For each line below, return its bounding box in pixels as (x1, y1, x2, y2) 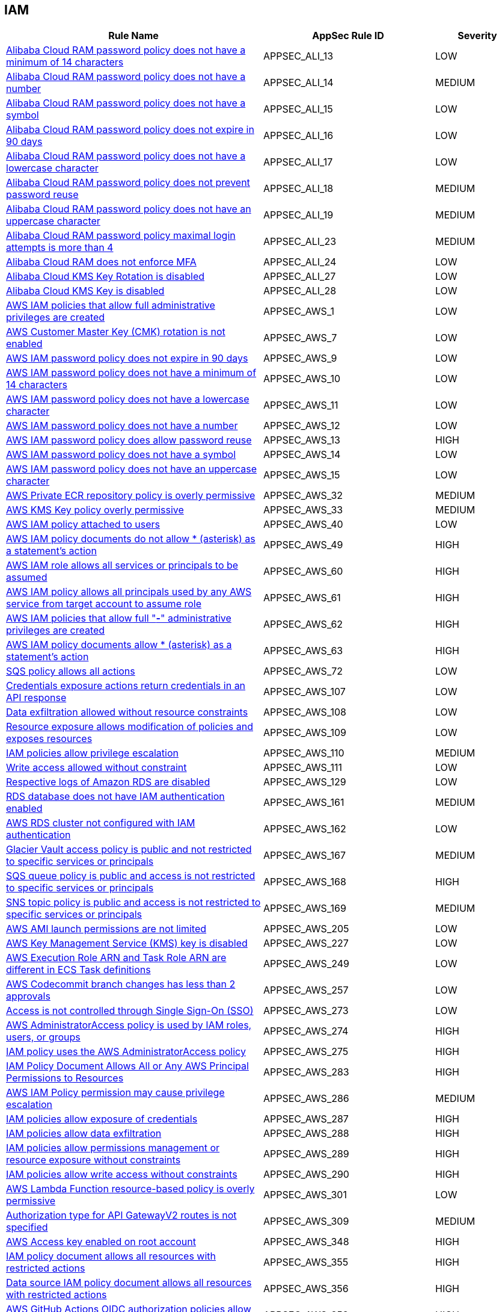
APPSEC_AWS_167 (263, 849, 346, 862)
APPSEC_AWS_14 (263, 448, 341, 461)
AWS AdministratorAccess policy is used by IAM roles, (6, 1019, 252, 1032)
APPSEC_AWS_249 (263, 958, 349, 970)
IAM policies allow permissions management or (6, 1142, 220, 1154)
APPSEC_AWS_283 (263, 1066, 349, 1078)
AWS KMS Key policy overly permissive (6, 504, 184, 516)
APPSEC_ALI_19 (263, 209, 334, 221)
